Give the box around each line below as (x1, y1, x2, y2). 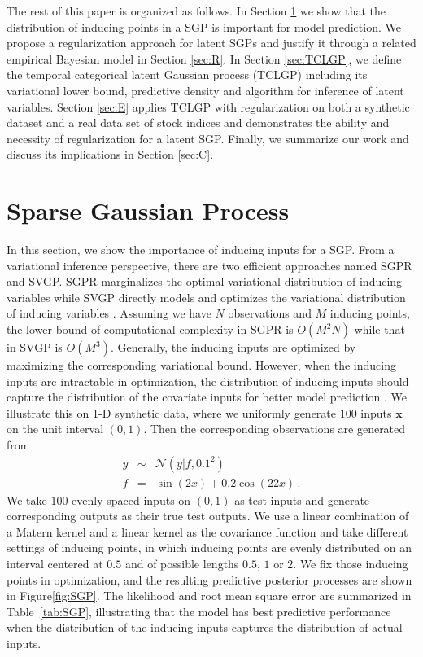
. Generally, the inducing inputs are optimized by (110, 339, 356, 356)
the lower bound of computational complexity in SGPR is (7, 321, 294, 338)
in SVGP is (7, 339, 63, 356)
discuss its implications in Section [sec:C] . (7, 146, 214, 163)
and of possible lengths (124, 555, 239, 572)
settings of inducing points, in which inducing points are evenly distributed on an (7, 539, 412, 556)
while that (354, 321, 405, 338)
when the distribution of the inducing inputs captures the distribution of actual (7, 619, 403, 636)
